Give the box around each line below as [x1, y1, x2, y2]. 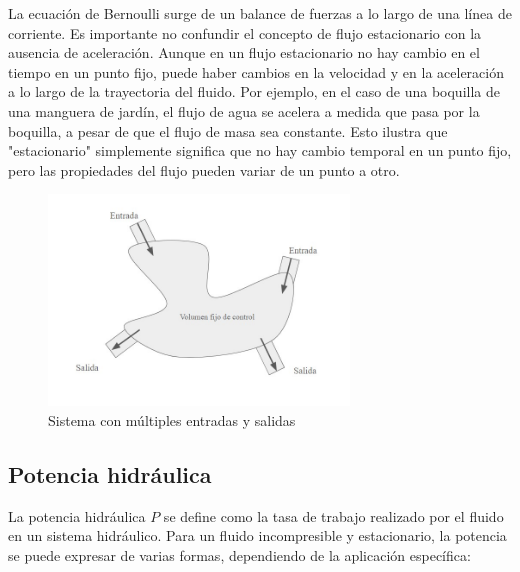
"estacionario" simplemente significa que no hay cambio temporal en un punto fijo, [8, 140, 512, 161]
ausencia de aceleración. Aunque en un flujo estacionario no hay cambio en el [8, 42, 480, 63]
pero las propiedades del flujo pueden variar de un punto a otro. [8, 159, 400, 180]
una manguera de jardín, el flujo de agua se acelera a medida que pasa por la [8, 100, 480, 121]
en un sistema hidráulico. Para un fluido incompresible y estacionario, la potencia [8, 525, 507, 546]
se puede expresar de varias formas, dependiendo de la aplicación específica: [8, 544, 471, 565]
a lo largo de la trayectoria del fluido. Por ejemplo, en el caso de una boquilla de [8, 81, 500, 102]
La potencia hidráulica [8, 505, 146, 526]
